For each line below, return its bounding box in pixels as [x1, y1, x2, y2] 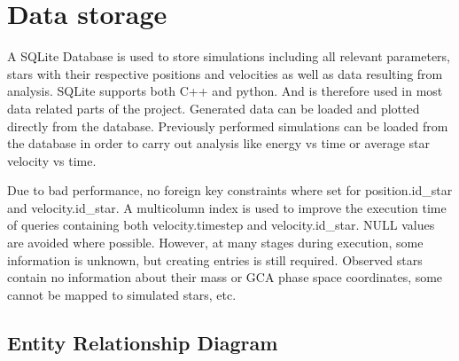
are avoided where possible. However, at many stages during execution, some [7, 233, 424, 252]
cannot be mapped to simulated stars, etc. [7, 285, 237, 303]
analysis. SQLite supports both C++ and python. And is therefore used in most [7, 82, 443, 100]
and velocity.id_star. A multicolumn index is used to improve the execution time [7, 198, 447, 216]
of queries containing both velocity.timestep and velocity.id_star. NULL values [7, 216, 435, 234]
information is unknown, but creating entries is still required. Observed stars [7, 250, 423, 269]
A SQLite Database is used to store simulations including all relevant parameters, [7, 47, 451, 66]
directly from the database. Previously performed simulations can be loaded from [7, 116, 448, 135]
